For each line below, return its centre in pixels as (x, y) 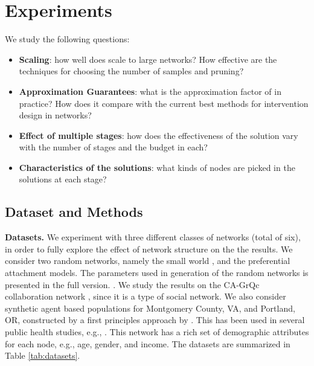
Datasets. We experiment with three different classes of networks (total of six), (153, 237)
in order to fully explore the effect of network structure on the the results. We (149, 249)
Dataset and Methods (74, 212)
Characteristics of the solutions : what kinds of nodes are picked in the (157, 167)
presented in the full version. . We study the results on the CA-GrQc (132, 284)
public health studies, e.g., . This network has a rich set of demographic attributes (157, 332)
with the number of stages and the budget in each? (113, 147)
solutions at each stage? (63, 179)
